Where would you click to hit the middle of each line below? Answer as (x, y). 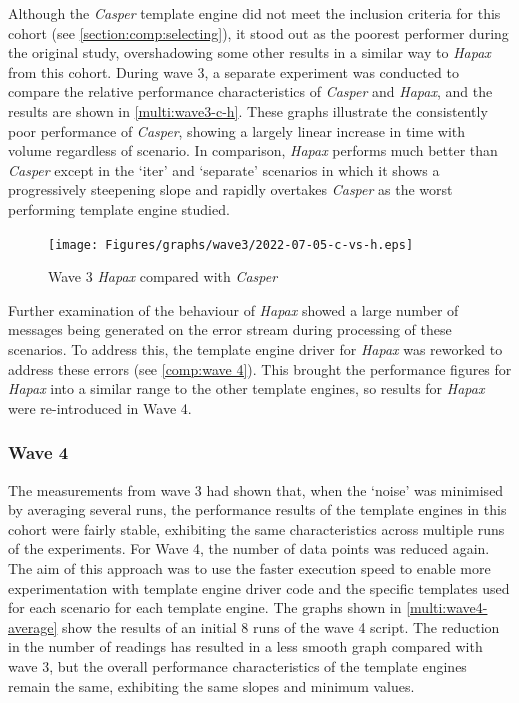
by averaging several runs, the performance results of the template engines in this (257, 509)
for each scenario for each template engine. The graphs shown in (205, 607)
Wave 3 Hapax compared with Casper (163, 276)
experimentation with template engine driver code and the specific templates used (259, 587)
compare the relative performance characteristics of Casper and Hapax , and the (250, 91)
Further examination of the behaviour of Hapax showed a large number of (233, 309)
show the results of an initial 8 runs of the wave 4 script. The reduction (281, 626)
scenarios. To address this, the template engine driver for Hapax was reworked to (255, 348)
